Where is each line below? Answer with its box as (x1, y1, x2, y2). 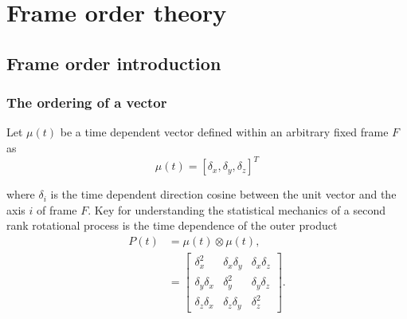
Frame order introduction (6, 50, 221, 75)
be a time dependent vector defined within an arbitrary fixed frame (60, 124, 389, 140)
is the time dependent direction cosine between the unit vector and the (50, 186, 397, 203)
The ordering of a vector (6, 93, 167, 112)
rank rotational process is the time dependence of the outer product (6, 217, 338, 234)
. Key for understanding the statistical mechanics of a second (88, 201, 386, 218)
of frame (36, 201, 77, 218)
